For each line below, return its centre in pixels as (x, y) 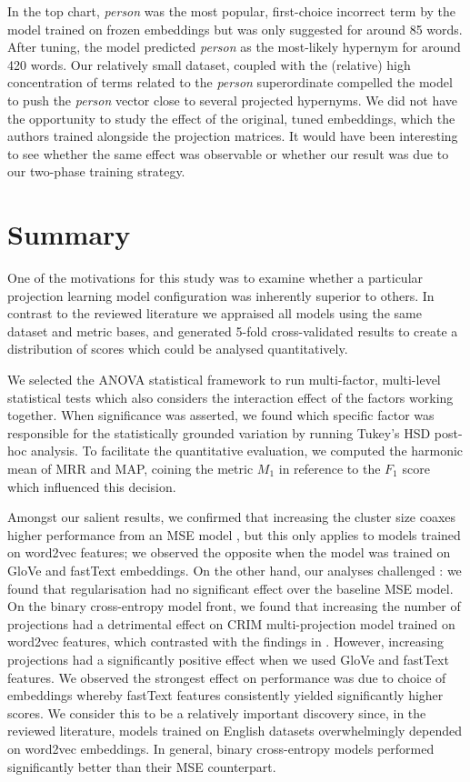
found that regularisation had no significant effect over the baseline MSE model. (230, 588)
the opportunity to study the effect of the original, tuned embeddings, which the (231, 118)
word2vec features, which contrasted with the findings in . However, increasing (225, 642)
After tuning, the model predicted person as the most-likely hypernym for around (234, 47)
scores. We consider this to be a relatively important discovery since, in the (217, 712)
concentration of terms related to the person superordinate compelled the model (230, 82)
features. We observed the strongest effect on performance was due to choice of (227, 677)
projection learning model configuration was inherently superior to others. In (221, 295)
